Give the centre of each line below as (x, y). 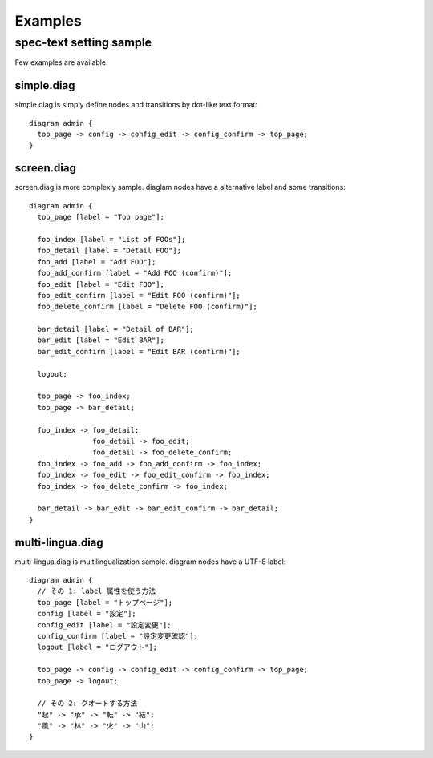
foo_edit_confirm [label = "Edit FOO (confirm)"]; (139, 295)
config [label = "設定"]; (87, 614)
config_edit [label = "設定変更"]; (104, 625)
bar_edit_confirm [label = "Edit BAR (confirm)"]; (139, 351)
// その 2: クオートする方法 (87, 704)
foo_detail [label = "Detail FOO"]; (109, 251)
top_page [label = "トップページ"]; (105, 602)
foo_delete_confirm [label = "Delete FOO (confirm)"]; (148, 307)
